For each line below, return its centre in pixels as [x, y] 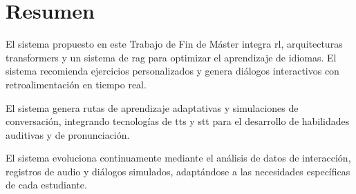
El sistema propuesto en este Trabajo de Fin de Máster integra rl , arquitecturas [174, 44]
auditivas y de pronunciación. [68, 134]
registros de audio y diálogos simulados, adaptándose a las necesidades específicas [178, 171]
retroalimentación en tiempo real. [76, 84]
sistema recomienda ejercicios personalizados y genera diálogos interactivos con [172, 71]
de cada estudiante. [46, 185]
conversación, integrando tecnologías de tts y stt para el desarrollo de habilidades [178, 121]
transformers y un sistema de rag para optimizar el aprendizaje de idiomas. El [171, 57]
